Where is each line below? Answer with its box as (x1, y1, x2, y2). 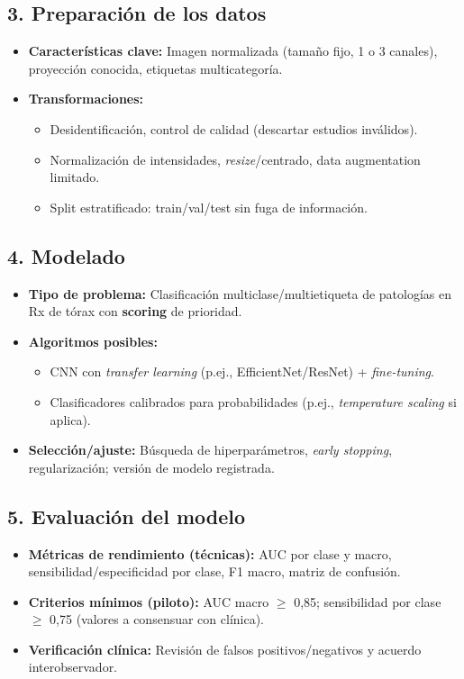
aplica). (50, 410, 91, 429)
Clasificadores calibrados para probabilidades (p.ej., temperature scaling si (50, 392, 457, 411)
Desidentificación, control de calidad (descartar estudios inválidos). (50, 119, 418, 138)
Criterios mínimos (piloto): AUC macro (28, 592, 269, 611)
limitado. (50, 167, 100, 186)
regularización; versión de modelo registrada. (28, 457, 275, 476)
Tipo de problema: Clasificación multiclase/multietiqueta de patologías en (28, 284, 452, 303)
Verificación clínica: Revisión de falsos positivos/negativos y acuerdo (28, 639, 422, 658)
